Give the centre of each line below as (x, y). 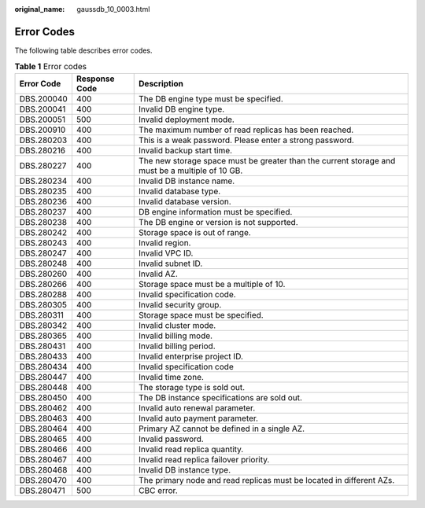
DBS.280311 (42, 315)
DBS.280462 (43, 407)
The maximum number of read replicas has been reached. (246, 130)
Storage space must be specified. (201, 315)
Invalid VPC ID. (166, 253)
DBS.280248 (43, 263)
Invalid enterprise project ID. (191, 356)
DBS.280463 (43, 418)
